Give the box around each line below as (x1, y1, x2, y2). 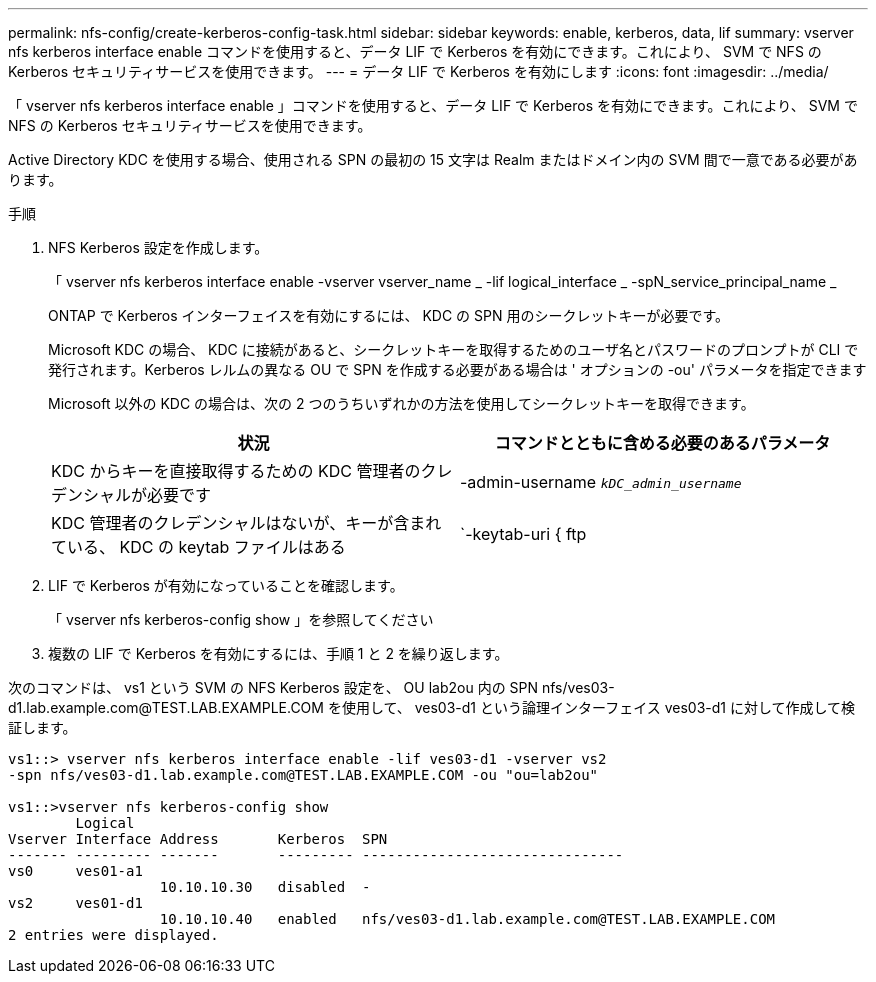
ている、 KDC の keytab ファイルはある (51, 537, 346, 557)
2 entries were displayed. (8, 927, 219, 943)
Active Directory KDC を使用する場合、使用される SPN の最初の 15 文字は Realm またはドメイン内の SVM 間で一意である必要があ (8, 151, 858, 168)
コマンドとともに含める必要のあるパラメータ (494, 433, 831, 453)
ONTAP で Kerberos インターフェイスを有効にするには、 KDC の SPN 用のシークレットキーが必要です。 (48, 307, 730, 324)
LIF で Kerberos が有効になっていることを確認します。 (48, 577, 404, 594)
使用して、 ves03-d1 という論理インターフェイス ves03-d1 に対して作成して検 (341, 699, 856, 716)
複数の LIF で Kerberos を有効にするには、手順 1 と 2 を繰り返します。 (48, 645, 509, 662)
